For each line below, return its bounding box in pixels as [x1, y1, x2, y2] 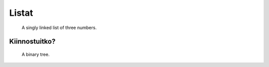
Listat [9, 7, 33, 18]
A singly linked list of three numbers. [21, 25, 97, 31]
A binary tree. [21, 51, 50, 57]
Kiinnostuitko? [9, 37, 56, 46]
